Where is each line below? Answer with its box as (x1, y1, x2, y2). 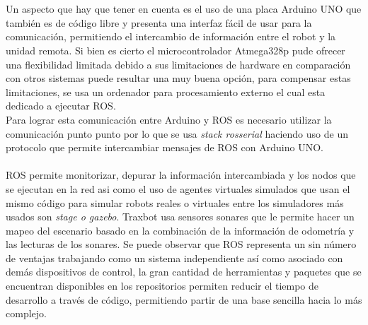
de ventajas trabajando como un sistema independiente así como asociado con (6, 250, 343, 265)
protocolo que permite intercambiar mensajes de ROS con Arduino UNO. (6, 140, 323, 155)
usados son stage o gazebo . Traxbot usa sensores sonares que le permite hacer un (6, 209, 355, 224)
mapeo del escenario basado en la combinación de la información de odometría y (6, 223, 355, 237)
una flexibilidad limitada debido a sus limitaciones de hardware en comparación (6, 57, 351, 71)
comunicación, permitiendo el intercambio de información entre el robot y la (6, 29, 336, 44)
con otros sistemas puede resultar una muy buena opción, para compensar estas (6, 71, 351, 85)
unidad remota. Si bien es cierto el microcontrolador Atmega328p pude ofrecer (6, 42, 345, 57)
